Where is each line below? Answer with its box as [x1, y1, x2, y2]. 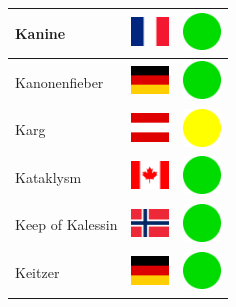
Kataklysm [15, 166, 82, 187]
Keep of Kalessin [15, 214, 118, 235]
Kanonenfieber [15, 71, 104, 92]
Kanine [15, 22, 66, 43]
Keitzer [15, 262, 60, 283]
